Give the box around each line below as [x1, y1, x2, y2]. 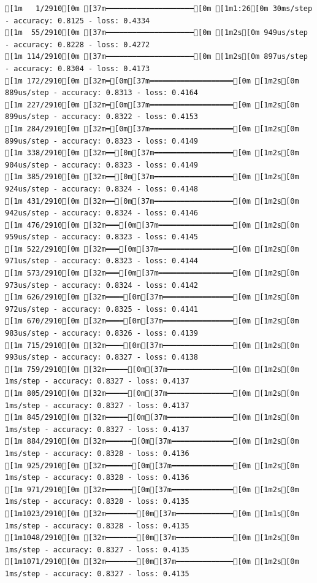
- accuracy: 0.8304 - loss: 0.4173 [5, 64, 150, 73]
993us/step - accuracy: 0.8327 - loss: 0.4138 [5, 353, 198, 362]
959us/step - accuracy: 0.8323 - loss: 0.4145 [5, 233, 198, 242]
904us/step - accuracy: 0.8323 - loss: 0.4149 [5, 160, 198, 169]
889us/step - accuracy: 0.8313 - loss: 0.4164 [5, 88, 198, 98]
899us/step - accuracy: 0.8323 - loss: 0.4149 [5, 136, 198, 145]
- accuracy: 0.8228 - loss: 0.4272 [5, 40, 150, 49]
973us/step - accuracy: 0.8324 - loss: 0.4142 [5, 280, 198, 290]
